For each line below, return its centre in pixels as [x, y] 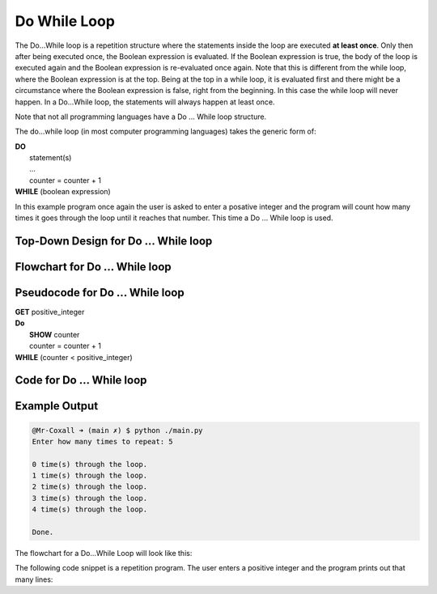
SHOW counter [55, 334]
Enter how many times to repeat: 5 [102, 441]
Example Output [57, 406]
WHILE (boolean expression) [63, 192]
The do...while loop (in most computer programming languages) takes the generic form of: [165, 132]
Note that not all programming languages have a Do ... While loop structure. [141, 117]
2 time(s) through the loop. [90, 487]
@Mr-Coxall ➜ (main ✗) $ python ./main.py [117, 430]
